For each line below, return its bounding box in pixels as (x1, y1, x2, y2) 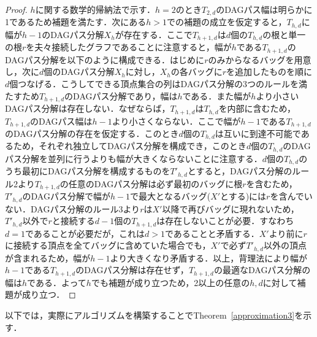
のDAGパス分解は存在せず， (75, 263, 189, 276)
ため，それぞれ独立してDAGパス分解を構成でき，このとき (13, 139, 246, 152)
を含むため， (246, 177, 297, 190)
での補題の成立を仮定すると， (167, 15, 287, 28)
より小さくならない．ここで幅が (112, 114, 241, 127)
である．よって (27, 276, 86, 289)
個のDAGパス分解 (44, 65, 115, 78)
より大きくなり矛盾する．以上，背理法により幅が (110, 251, 307, 264)
